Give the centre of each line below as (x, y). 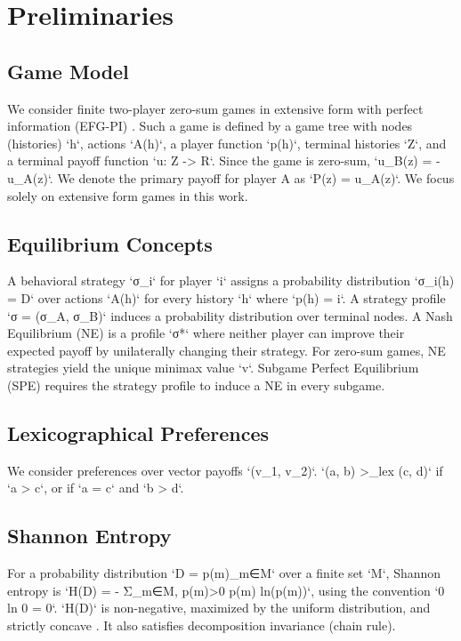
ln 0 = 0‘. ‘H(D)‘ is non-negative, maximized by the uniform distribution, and (219, 608)
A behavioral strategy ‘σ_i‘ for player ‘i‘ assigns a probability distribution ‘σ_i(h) (231, 280)
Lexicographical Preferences (138, 433)
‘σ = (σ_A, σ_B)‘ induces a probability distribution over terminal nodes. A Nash (230, 315)
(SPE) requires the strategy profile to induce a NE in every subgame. (196, 385)
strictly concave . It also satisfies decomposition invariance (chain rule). (202, 625)
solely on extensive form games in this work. (128, 195)
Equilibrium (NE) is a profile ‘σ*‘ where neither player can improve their (206, 333)
